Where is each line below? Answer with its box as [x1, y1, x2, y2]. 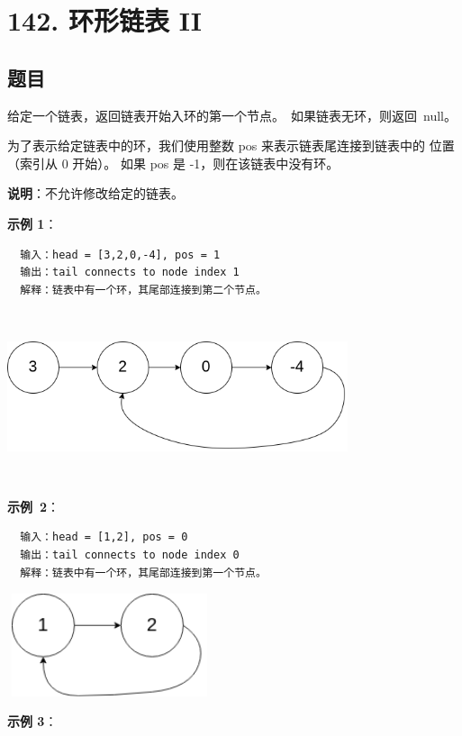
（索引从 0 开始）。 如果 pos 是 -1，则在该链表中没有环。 [7, 153, 340, 172]
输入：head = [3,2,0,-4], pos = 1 [20, 248, 221, 261]
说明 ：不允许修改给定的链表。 [7, 184, 184, 203]
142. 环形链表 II [7, 2, 202, 39]
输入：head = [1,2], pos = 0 [20, 531, 188, 544]
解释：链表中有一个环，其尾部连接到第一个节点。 [20, 566, 267, 579]
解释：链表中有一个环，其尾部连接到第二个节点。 [20, 283, 267, 296]
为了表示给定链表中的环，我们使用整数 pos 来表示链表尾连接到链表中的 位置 [7, 136, 455, 155]
